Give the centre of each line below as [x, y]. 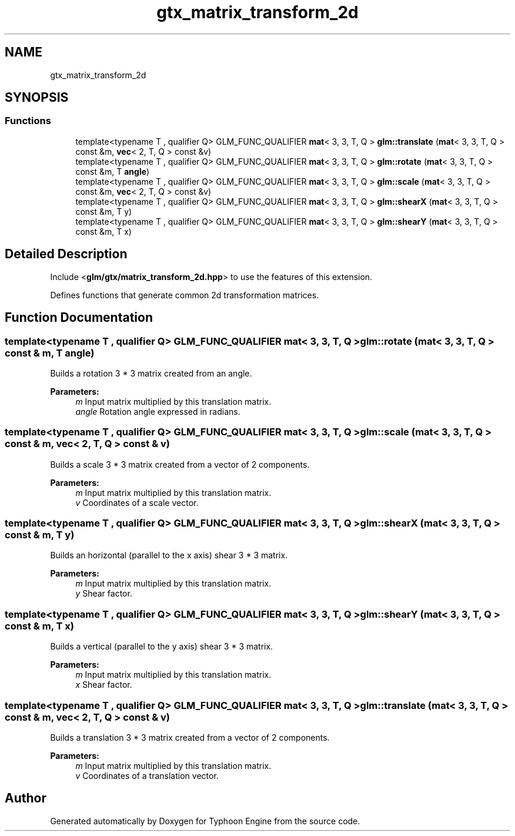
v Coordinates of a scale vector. [137, 502]
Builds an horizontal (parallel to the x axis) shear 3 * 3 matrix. [169, 555]
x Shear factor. [104, 685]
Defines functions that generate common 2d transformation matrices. [185, 295]
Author [26, 798]
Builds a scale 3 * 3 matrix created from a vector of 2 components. [180, 464]
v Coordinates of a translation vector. [147, 775]
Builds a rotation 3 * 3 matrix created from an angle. [151, 373]
